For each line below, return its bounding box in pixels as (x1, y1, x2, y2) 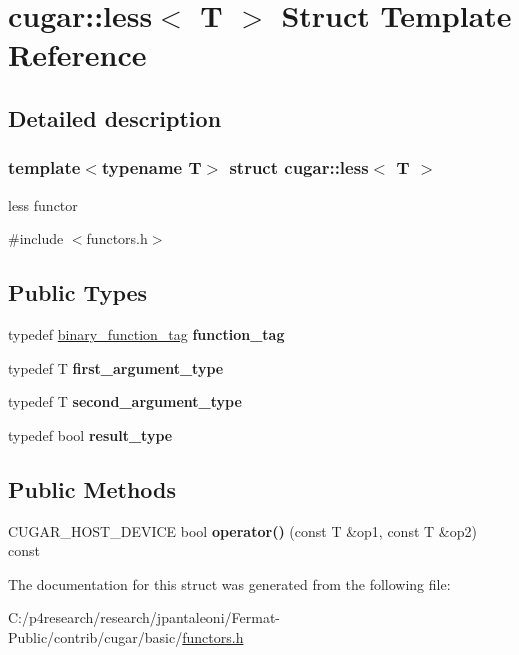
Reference (8, 34, 147, 75)
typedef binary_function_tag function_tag (8, 323, 285, 344)
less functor (8, 194, 78, 215)
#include (8, 228, 64, 249)
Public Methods (8, 473, 177, 504)
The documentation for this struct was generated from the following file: (8, 573, 451, 594)
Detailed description (8, 102, 222, 133)
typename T (101, 155, 202, 180)
